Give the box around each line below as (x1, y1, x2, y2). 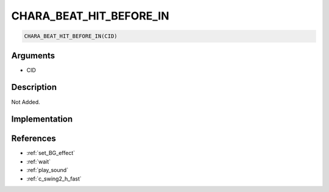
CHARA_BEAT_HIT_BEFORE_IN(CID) (24, 33, 118, 39)
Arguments (11, 50, 55, 61)
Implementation (11, 114, 73, 125)
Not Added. (11, 98, 41, 106)
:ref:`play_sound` (26, 166, 69, 174)
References (11, 134, 56, 144)
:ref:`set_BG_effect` (26, 149, 76, 157)
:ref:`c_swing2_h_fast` (26, 175, 82, 182)
